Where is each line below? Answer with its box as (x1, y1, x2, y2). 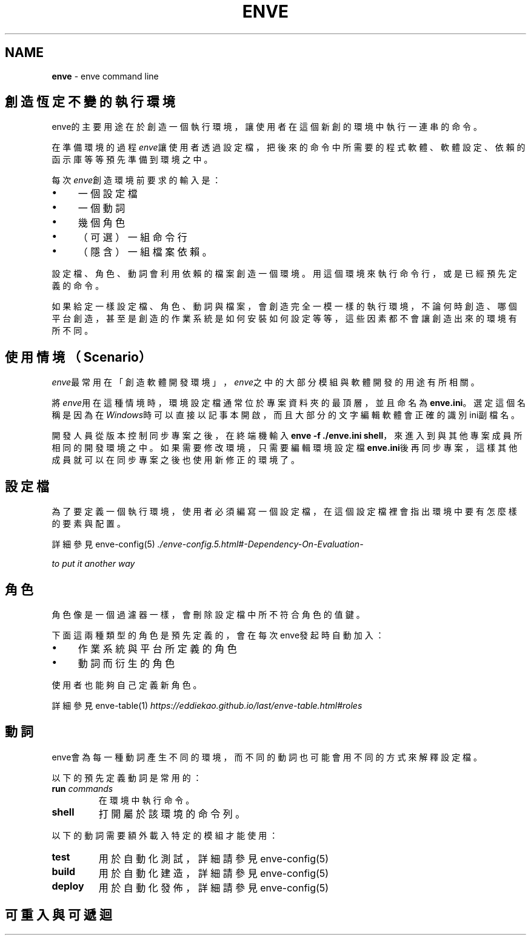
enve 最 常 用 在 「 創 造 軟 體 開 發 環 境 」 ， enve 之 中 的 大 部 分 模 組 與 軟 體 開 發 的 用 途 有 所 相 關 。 (52, 377, 479, 388)
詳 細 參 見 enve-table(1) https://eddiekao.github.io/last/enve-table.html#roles (52, 700, 362, 711)
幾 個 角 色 (78, 217, 125, 229)
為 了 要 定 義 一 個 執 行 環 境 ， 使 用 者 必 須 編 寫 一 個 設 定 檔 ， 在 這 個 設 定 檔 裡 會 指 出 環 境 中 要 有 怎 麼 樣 (52, 506, 517, 517)
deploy (52, 879, 84, 892)
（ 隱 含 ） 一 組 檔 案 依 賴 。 (78, 246, 212, 259)
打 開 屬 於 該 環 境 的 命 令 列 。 (98, 807, 245, 820)
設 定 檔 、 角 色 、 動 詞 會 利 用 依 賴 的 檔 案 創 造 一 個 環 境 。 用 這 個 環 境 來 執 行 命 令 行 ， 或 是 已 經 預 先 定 (52, 268, 517, 279)
